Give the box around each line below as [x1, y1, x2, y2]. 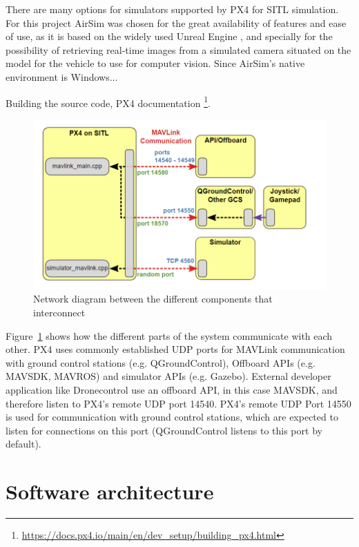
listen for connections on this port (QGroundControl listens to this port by [6, 423, 322, 437]
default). [6, 436, 41, 451]
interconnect [33, 305, 86, 319]
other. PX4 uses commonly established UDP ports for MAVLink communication [6, 342, 345, 356]
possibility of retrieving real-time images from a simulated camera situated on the [6, 42, 351, 57]
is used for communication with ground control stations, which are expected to [6, 410, 338, 424]
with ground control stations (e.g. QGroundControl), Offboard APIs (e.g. [6, 355, 316, 370]
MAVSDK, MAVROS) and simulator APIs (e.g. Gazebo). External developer [6, 369, 331, 383]
